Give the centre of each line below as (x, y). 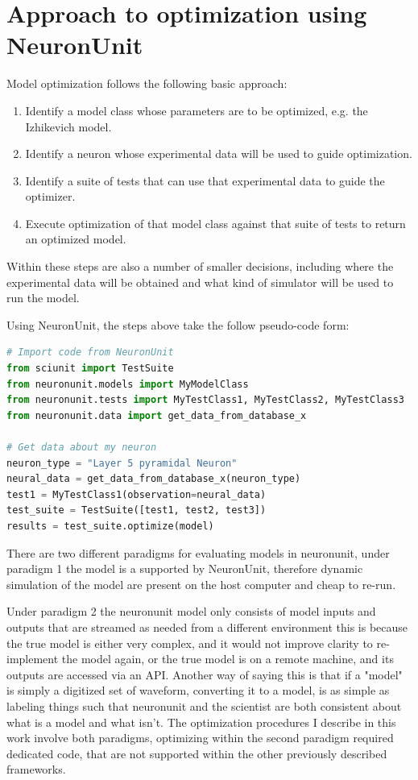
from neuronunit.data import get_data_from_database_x (157, 415)
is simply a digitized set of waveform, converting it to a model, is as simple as (198, 690)
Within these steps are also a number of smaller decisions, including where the (200, 266)
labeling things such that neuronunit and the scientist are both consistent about (204, 705)
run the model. (43, 298)
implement (33, 659)
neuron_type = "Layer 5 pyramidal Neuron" (122, 463)
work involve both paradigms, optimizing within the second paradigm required (200, 738)
